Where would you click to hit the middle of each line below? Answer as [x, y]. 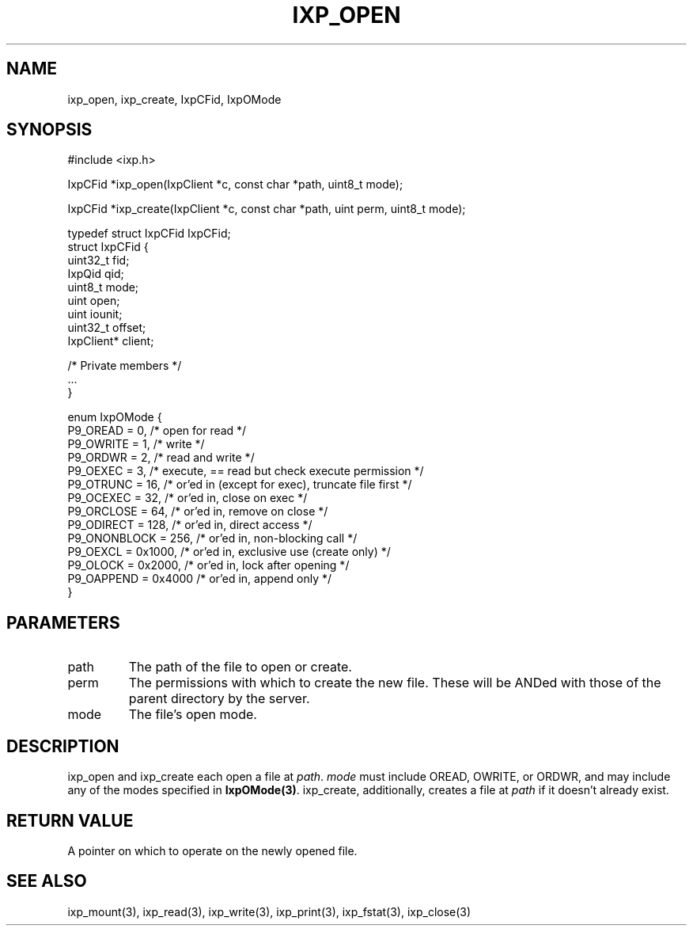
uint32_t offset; [107, 328]
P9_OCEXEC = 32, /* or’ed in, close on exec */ [187, 498]
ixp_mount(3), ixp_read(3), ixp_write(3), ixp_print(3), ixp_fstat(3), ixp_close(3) [269, 911]
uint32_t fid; [98, 261]
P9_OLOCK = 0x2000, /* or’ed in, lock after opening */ [208, 565]
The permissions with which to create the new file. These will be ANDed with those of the [395, 683]
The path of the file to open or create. [240, 667]
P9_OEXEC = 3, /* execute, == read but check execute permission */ [246, 471]
